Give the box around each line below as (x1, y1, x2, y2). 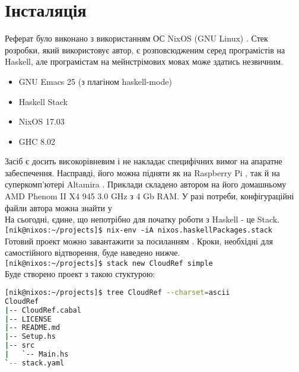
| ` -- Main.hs (5, 350, 69, 359)
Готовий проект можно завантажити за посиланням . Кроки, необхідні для (5, 234, 273, 247)
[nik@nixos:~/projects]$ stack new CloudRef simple (5, 259, 213, 268)
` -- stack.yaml (5, 358, 65, 367)
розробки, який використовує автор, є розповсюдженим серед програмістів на (5, 43, 285, 56)
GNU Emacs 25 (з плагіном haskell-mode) (18, 75, 172, 87)
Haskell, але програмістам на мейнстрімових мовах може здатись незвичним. (5, 55, 284, 68)
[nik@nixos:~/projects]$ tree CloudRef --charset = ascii (5, 288, 230, 297)
